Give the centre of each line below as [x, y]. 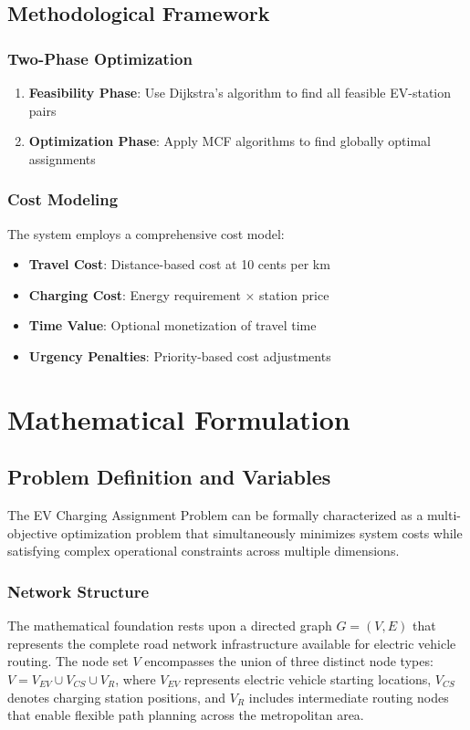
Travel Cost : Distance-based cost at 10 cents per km [179, 264]
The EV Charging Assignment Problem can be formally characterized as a [215, 515]
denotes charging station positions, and [117, 697]
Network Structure [78, 591]
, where [136, 678]
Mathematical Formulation [179, 418]
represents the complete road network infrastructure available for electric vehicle [232, 643]
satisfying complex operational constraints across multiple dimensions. [204, 551]
